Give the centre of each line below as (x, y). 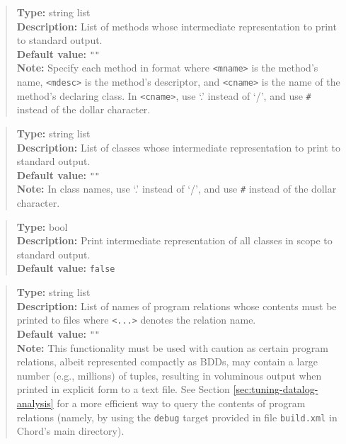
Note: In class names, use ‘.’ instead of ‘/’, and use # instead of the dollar (177, 189)
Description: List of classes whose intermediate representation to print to (179, 147)
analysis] (35, 403)
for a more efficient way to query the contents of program (181, 403)
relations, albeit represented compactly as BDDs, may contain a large (167, 362)
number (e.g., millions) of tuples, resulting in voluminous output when (169, 375)
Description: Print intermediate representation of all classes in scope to (174, 240)
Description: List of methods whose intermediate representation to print (177, 26)
